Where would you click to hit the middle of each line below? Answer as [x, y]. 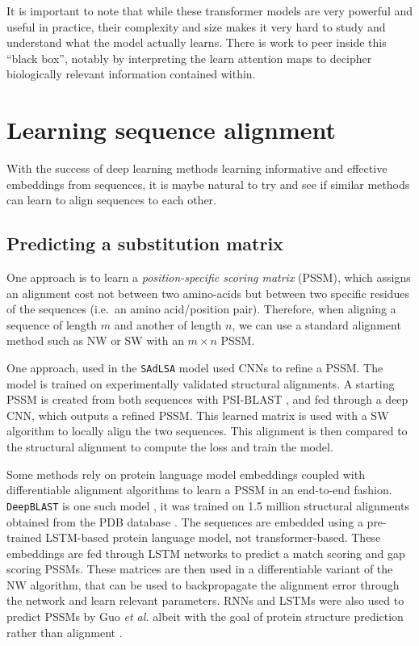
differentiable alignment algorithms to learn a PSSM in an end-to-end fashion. [199, 490]
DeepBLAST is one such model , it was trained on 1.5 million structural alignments [208, 505]
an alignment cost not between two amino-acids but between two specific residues [208, 293]
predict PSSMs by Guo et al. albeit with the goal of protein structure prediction [205, 617]
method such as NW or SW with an [95, 340]
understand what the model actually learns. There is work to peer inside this [197, 42]
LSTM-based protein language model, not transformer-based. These [213, 537]
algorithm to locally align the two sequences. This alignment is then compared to [207, 431]
